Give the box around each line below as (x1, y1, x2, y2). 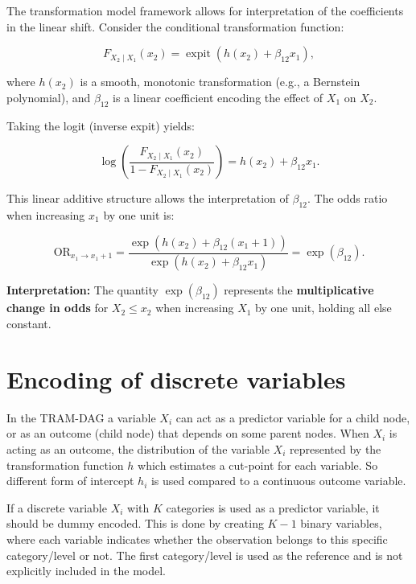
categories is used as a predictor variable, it (166, 499, 380, 516)
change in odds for (6, 299, 109, 316)
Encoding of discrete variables (6, 362, 346, 395)
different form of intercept (6, 472, 134, 489)
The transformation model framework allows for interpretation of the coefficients (6, 2, 404, 19)
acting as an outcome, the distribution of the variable (6, 440, 270, 457)
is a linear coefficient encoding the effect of (113, 88, 323, 105)
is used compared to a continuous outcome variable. (150, 472, 406, 489)
